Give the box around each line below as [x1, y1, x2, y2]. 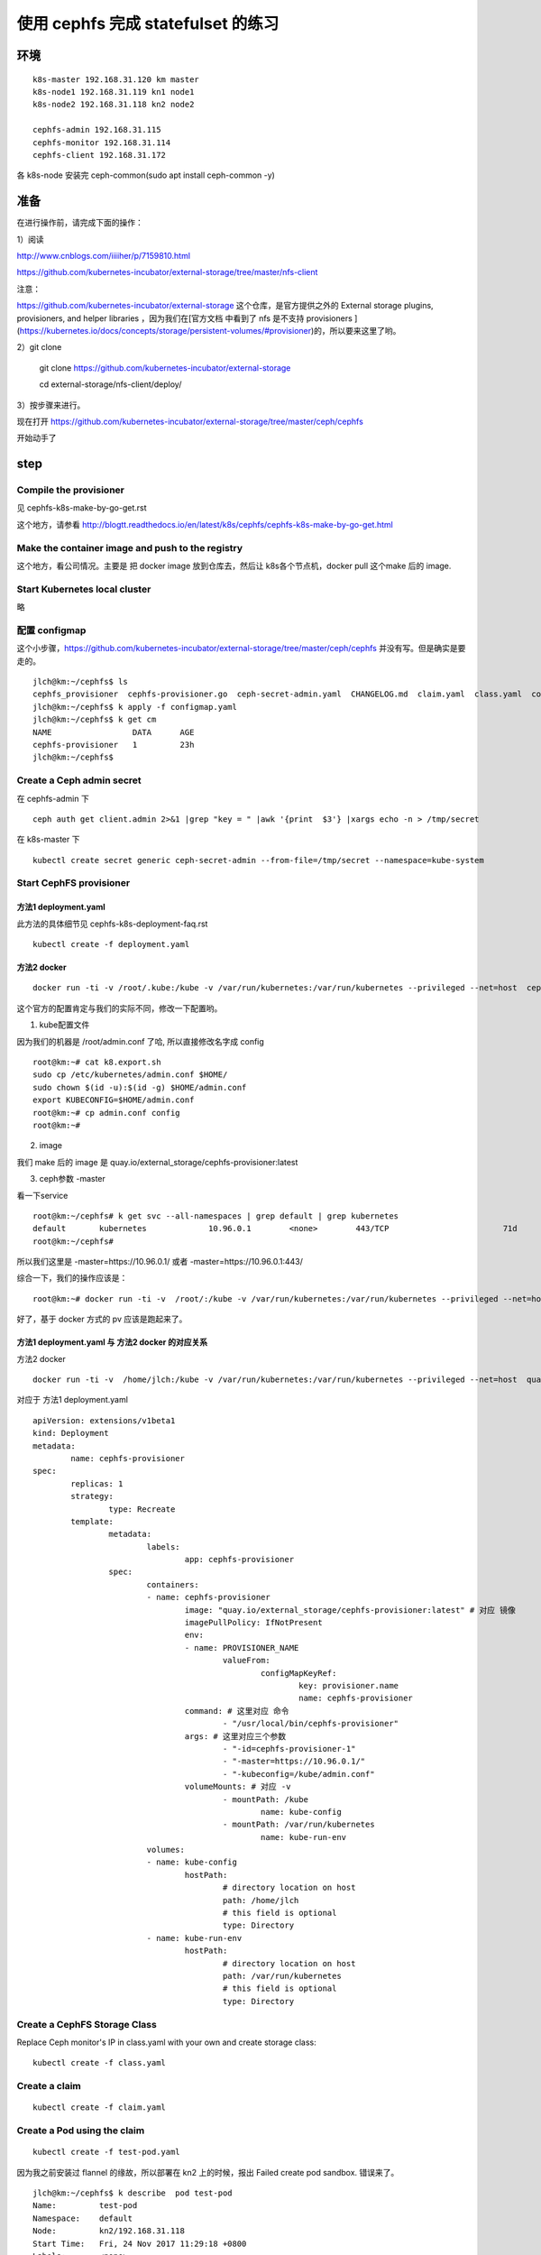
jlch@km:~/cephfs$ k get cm [32, 714, 157, 725]
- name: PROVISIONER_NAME [184, 1643, 299, 1652]
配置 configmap [16, 623, 87, 636]
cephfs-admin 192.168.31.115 [32, 124, 161, 135]
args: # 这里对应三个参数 [184, 1731, 287, 1741]
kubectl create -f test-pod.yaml [32, 2147, 180, 2158]
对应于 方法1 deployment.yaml [16, 1394, 128, 1405]
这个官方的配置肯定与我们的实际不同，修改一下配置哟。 [16, 1002, 223, 1014]
